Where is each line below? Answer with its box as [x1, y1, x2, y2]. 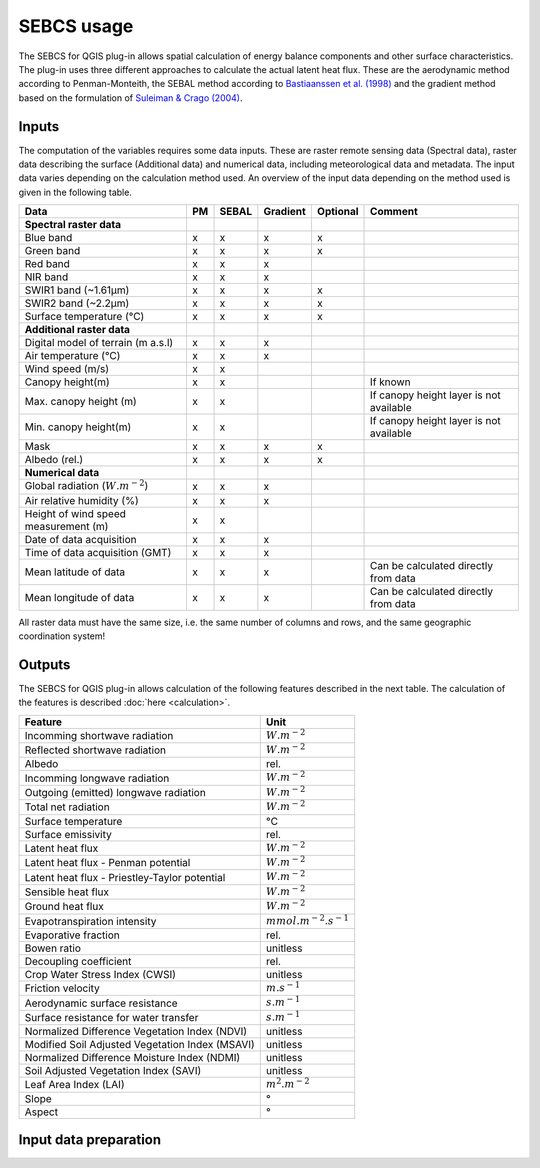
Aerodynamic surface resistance [24, 996, 179, 1010]
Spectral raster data [24, 218, 122, 232]
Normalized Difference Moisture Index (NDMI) [24, 1051, 241, 1065]
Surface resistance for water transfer [24, 1010, 199, 1024]
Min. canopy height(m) [24, 420, 132, 434]
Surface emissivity [24, 827, 112, 841]
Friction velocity [24, 981, 100, 995]
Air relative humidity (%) [24, 493, 139, 507]
